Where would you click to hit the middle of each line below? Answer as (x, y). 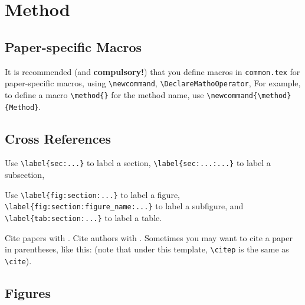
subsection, (25, 175)
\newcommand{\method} (249, 95)
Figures (28, 292)
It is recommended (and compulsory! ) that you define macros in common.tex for (152, 71)
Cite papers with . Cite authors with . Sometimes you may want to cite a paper (149, 237)
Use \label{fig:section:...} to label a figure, (92, 194)
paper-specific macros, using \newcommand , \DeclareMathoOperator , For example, (153, 83)
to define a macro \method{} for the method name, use (104, 94)
